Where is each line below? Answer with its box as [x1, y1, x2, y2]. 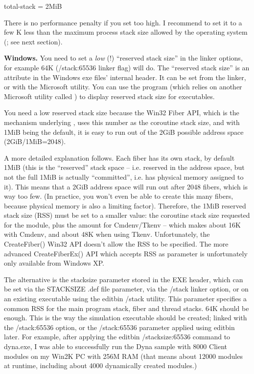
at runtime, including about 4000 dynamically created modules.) [4, 360, 197, 371]
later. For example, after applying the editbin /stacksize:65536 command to [4, 332, 231, 342]
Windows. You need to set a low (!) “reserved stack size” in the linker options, [4, 53, 243, 63]
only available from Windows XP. [4, 258, 104, 268]
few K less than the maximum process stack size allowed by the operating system [4, 27, 248, 37]
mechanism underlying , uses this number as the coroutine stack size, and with [4, 117, 240, 127]
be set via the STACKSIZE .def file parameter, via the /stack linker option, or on [4, 284, 249, 294]
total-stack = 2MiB [4, 1, 62, 11]
